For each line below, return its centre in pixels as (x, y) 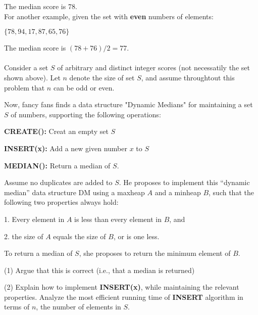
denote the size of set (102, 77)
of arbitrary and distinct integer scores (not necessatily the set (153, 67)
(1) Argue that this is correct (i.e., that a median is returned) (99, 270)
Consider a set (26, 67)
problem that (24, 87)
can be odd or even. (84, 87)
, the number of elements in (79, 307)
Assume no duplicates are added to (58, 182)
